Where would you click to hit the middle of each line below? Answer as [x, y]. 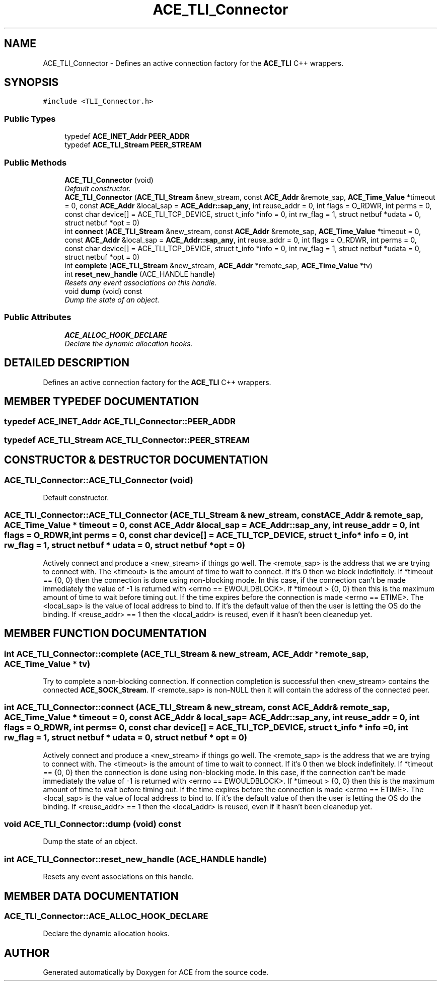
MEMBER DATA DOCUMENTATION [91, 896]
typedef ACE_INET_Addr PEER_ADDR [127, 136]
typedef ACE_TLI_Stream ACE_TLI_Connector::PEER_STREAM [127, 440]
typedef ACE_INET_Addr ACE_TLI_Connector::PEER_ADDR [120, 422]
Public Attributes [38, 317]
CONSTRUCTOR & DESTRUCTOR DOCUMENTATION [136, 460]
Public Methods [35, 162]
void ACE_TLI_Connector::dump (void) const [93, 824]
